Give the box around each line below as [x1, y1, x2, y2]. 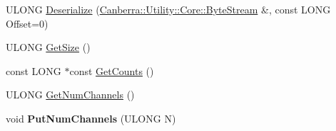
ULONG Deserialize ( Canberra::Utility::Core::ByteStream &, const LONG [6, 2, 331, 16]
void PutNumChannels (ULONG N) [6, 110, 176, 125]
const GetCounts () [69, 63, 154, 78]
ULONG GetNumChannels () [6, 87, 135, 102]
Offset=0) [6, 16, 49, 30]
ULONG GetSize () [6, 40, 91, 55]
